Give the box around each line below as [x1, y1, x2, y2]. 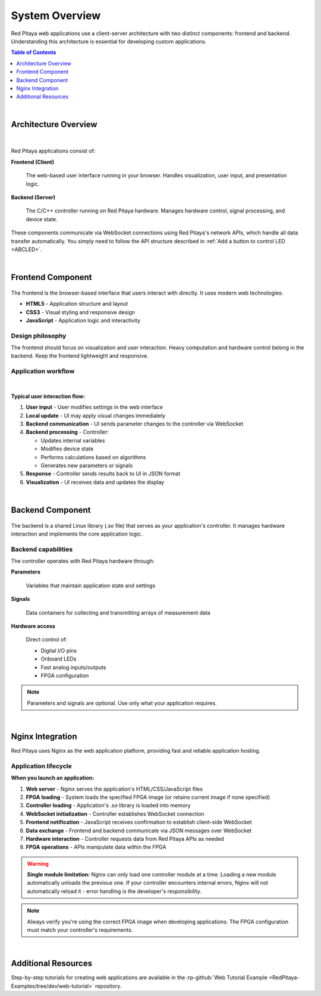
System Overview [11, 9, 101, 22]
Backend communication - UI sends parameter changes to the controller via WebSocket [26, 420, 244, 427]
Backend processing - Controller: [26, 428, 109, 436]
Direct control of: [26, 636, 68, 643]
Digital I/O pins [40, 647, 77, 654]
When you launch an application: [11, 774, 95, 782]
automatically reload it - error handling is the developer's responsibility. [27, 887, 202, 895]
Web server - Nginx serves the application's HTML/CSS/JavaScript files [26, 785, 203, 793]
